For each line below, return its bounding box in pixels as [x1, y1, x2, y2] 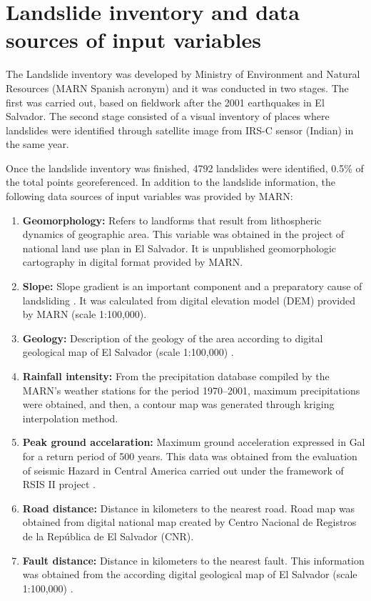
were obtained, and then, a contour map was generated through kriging [22, 397, 335, 412]
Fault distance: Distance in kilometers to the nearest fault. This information [22, 552, 365, 567]
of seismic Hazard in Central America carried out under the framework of [22, 462, 344, 477]
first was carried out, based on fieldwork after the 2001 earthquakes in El [6, 94, 325, 109]
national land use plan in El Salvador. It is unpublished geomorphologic [22, 240, 337, 255]
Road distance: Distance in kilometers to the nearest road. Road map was [22, 500, 355, 515]
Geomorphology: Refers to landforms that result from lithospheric [22, 212, 322, 227]
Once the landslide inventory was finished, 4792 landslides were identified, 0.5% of [6, 160, 364, 175]
